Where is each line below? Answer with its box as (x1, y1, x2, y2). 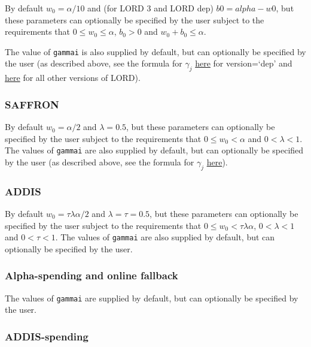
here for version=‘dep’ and (195, 57, 292, 70)
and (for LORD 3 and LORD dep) (87, 2, 214, 14)
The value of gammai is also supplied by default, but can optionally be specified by (5, 45, 306, 58)
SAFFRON (5, 96, 59, 111)
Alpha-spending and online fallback (5, 268, 178, 283)
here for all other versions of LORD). (5, 71, 141, 84)
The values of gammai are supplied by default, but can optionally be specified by (5, 291, 298, 304)
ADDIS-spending (5, 328, 89, 343)
